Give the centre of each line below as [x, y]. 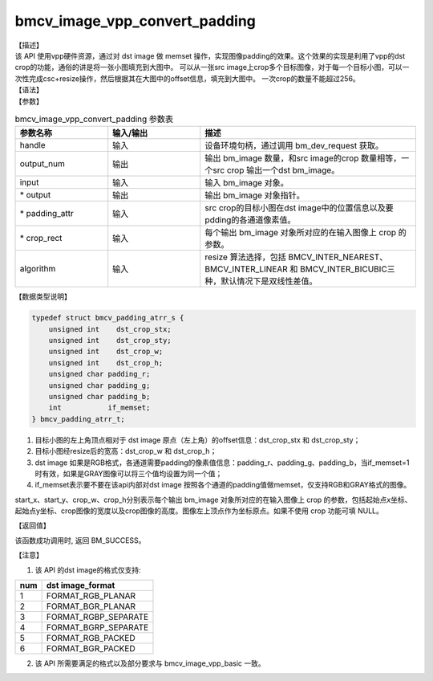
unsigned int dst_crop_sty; [110, 340]
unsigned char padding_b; [99, 396]
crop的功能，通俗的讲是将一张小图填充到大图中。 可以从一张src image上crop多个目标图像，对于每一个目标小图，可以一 [212, 67]
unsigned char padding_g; [99, 385]
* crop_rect [41, 239]
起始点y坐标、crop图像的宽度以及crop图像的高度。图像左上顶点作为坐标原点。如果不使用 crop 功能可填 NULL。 [199, 511]
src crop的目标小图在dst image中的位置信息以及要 [299, 208]
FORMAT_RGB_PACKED [91, 638]
